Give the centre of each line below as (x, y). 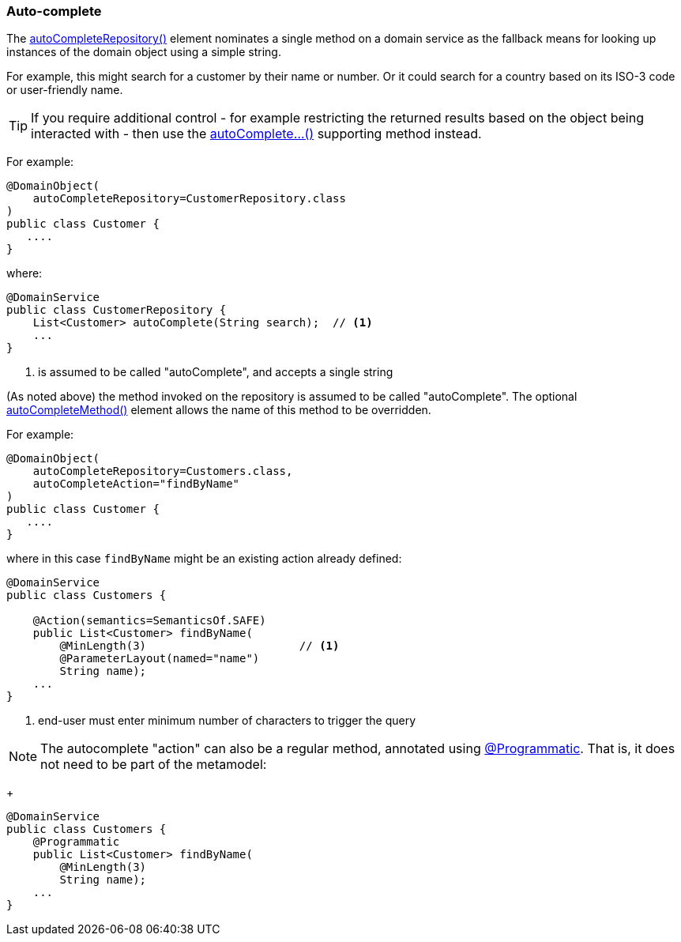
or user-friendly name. (65, 90)
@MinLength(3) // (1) (199, 646)
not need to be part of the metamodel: (154, 765)
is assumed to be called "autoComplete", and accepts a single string (216, 372)
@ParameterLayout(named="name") (160, 659)
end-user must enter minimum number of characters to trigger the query (227, 721)
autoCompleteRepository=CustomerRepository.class (189, 199)
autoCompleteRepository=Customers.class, (163, 471)
